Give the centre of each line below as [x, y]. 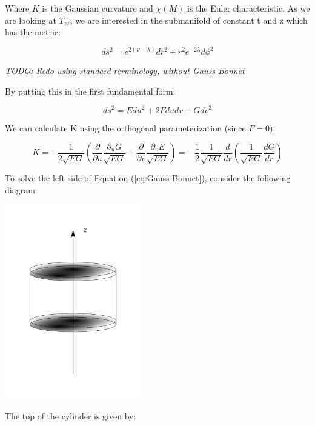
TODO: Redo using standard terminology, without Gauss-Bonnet [125, 71]
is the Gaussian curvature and [98, 8]
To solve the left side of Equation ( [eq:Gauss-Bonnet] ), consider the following [148, 178]
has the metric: [33, 32]
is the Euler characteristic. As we [249, 8]
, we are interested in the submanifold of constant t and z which [189, 20]
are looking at [31, 20]
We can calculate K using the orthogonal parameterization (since [125, 128]
